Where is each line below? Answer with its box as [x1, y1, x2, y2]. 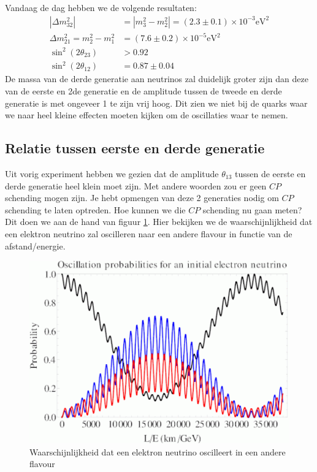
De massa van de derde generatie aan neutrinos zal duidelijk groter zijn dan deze [5, 72, 308, 85]
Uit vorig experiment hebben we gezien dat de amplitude [5, 167, 219, 180]
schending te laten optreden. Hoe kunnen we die [5, 203, 186, 216]
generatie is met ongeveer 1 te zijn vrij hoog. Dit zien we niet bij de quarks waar [5, 96, 308, 109]
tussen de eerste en [235, 167, 306, 180]
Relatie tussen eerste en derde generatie [5, 139, 265, 158]
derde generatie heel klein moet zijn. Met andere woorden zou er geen [5, 179, 267, 192]
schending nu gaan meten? [202, 203, 302, 216]
